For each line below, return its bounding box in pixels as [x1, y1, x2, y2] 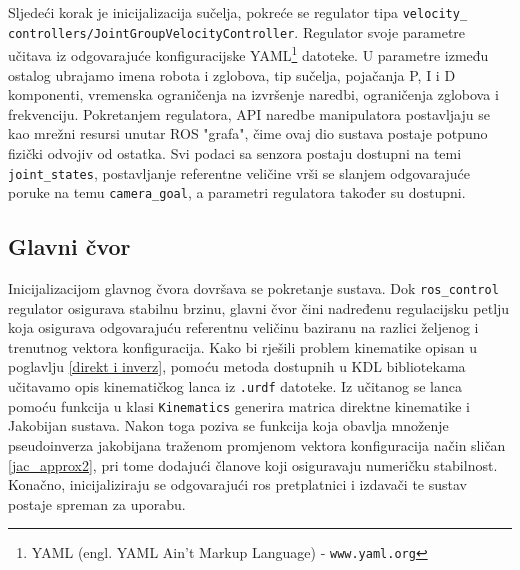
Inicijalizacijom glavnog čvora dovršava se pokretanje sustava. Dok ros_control [8, 278, 499, 299]
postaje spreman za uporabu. [8, 493, 186, 514]
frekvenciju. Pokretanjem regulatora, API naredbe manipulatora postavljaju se [8, 103, 490, 124]
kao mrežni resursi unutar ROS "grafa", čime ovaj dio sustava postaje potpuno [8, 123, 488, 144]
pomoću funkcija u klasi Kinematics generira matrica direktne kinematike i [8, 395, 470, 416]
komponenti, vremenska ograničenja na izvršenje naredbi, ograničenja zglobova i [8, 84, 499, 105]
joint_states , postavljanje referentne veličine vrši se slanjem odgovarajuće [8, 162, 471, 183]
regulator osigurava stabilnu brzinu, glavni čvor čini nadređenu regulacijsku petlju [8, 297, 510, 318]
